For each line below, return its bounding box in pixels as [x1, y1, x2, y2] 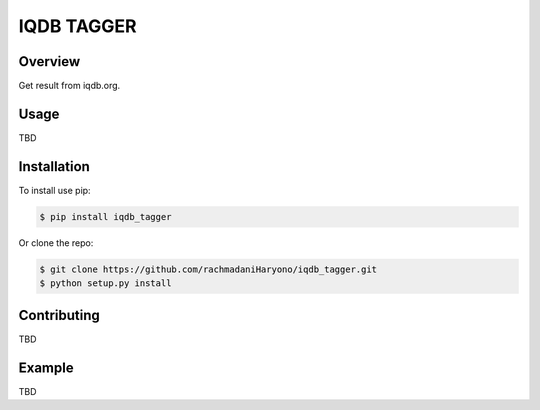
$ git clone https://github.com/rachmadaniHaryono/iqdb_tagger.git [39, 263, 378, 275]
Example [18, 359, 74, 376]
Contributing [18, 306, 100, 324]
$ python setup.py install [39, 278, 172, 289]
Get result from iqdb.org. [18, 80, 121, 92]
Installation [18, 158, 90, 175]
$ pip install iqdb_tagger [39, 211, 172, 222]
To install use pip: [18, 184, 91, 196]
